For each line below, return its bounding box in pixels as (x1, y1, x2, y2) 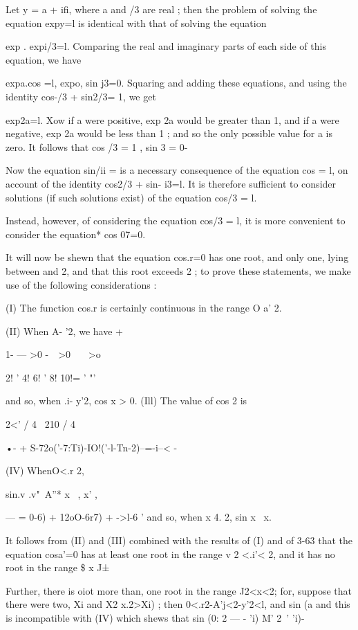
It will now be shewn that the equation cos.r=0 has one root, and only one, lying (6, 250, 349, 264)
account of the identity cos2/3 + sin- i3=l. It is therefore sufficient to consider (6, 176, 337, 190)
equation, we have (6, 52, 82, 66)
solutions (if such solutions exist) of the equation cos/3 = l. (6, 190, 257, 204)
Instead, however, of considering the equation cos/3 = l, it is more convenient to (6, 213, 346, 228)
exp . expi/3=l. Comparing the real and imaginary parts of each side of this (6, 39, 326, 53)
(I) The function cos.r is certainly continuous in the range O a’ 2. (6, 300, 282, 315)
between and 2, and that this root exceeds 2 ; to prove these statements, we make (6, 263, 351, 278)
